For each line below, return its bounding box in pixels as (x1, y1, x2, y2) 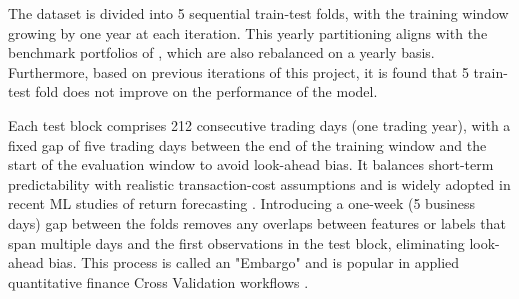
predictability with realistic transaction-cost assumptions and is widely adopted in (8, 173, 511, 194)
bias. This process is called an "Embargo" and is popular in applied (48, 252, 460, 273)
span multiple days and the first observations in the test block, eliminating (8, 232, 465, 253)
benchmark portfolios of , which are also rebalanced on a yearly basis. (8, 42, 435, 63)
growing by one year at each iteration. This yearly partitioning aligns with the (8, 22, 488, 43)
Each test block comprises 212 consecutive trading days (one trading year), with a (8, 114, 511, 135)
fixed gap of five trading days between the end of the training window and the (8, 134, 487, 155)
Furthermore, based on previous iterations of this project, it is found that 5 (8, 61, 469, 82)
